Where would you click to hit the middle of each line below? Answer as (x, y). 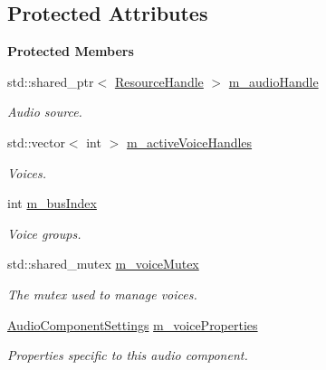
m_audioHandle (273, 81)
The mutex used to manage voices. (102, 294)
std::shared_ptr (51, 81)
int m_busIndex (52, 203)
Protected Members (71, 51)
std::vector (36, 142)
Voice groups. (44, 233)
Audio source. (45, 112)
